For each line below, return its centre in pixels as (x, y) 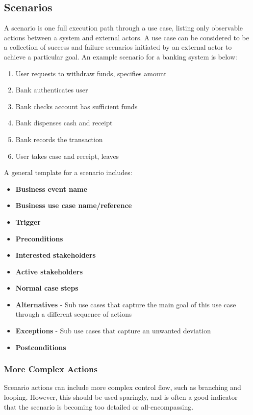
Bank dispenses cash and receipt (64, 123)
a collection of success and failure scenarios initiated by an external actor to (118, 47)
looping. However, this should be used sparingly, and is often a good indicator (121, 397)
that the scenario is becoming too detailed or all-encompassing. (99, 406)
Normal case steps (47, 288)
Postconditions (41, 347)
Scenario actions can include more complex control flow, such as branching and (123, 387)
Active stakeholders (49, 271)
